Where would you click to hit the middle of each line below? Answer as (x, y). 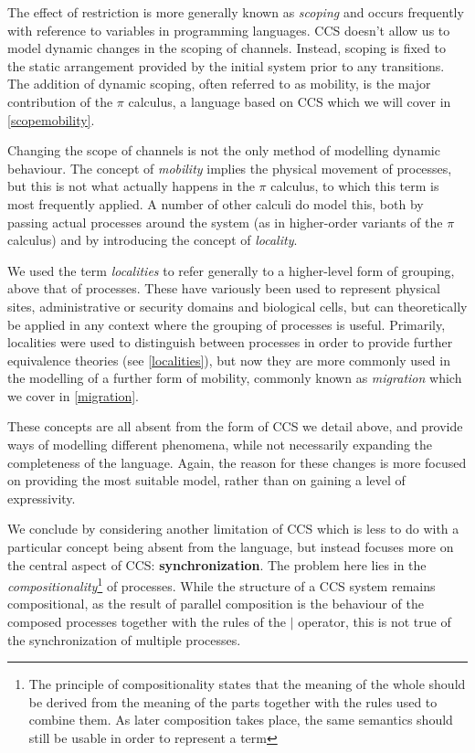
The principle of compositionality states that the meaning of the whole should (247, 684)
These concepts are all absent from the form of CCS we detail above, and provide (235, 426)
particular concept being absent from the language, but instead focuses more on (231, 547)
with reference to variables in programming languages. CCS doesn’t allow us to (229, 30)
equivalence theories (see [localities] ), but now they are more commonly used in (229, 360)
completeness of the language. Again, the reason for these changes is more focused (237, 462)
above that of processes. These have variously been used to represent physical (224, 288)
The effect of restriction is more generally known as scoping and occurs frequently (236, 12)
